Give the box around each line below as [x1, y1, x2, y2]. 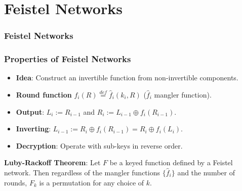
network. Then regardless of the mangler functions [4, 167, 160, 177]
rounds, [4, 177, 27, 187]
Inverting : [16, 123, 51, 134]
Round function [16, 89, 72, 100]
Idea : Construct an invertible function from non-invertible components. [16, 72, 238, 83]
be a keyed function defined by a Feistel [109, 157, 233, 168]
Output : [16, 106, 45, 117]
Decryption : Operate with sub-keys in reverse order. [16, 140, 183, 151]
